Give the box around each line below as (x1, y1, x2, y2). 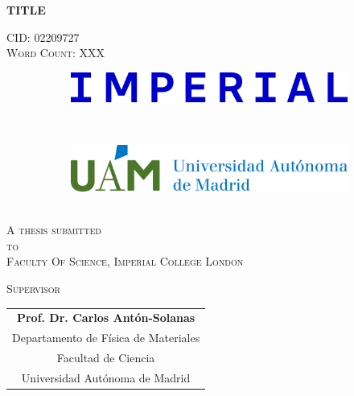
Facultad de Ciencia (56, 349, 155, 366)
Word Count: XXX (6, 44, 105, 61)
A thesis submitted (6, 221, 101, 238)
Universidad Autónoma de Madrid (21, 369, 191, 386)
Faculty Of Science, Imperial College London (6, 253, 244, 270)
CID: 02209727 (6, 28, 80, 45)
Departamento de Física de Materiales (12, 329, 200, 346)
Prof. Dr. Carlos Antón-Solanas (16, 309, 196, 326)
